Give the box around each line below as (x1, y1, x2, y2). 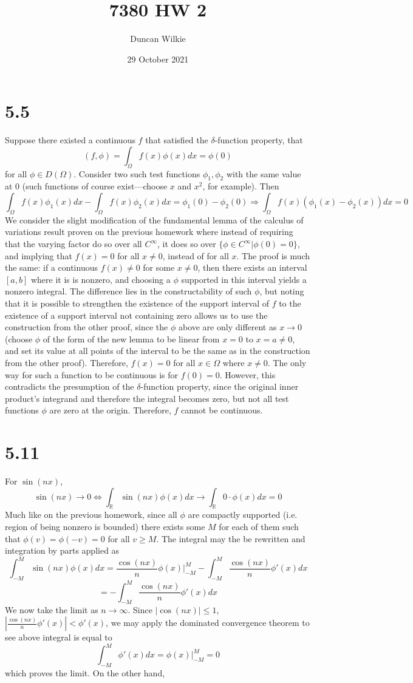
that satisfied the (145, 134, 208, 146)
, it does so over (157, 237, 216, 250)
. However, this (219, 368, 276, 381)
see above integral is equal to (5, 631, 112, 643)
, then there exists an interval (197, 261, 307, 274)
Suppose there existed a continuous (5, 134, 135, 146)
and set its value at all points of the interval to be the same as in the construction (5, 344, 310, 357)
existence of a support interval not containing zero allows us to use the (5, 308, 268, 321)
